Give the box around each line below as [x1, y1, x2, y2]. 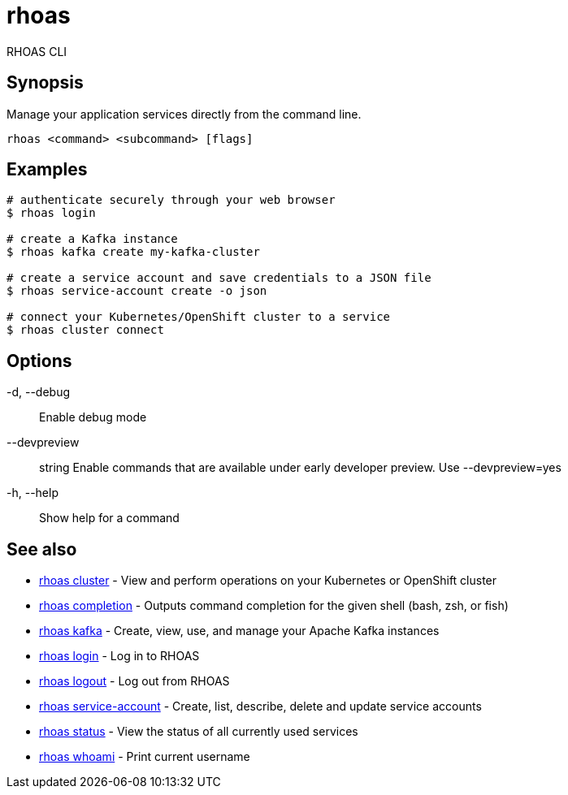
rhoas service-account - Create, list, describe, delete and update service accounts [39, 699, 482, 714]
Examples [7, 159, 88, 180]
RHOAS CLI [7, 44, 67, 58]
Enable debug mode [39, 410, 147, 425]
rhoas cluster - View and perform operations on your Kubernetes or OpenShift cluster [39, 573, 497, 588]
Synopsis [7, 72, 84, 93]
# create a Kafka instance [7, 232, 178, 246]
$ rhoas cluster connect [7, 323, 164, 337]
